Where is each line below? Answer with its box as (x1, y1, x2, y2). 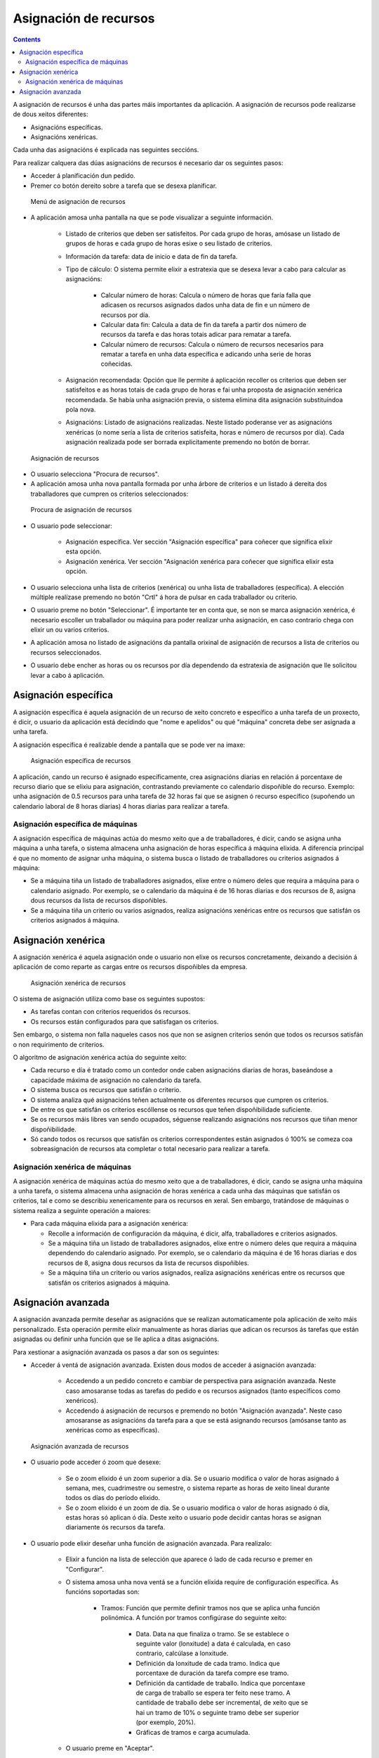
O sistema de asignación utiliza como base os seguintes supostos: (13, 995, 206, 1003)
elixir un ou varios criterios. (30, 626, 109, 634)
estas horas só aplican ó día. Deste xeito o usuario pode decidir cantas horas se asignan (65, 1513, 322, 1522)
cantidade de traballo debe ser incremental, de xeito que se (135, 1698, 308, 1707)
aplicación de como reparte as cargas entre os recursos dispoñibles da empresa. (13, 963, 248, 971)
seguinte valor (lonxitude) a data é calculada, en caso (135, 1639, 291, 1648)
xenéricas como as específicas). (65, 1426, 159, 1435)
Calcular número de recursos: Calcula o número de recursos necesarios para (100, 340, 324, 348)
